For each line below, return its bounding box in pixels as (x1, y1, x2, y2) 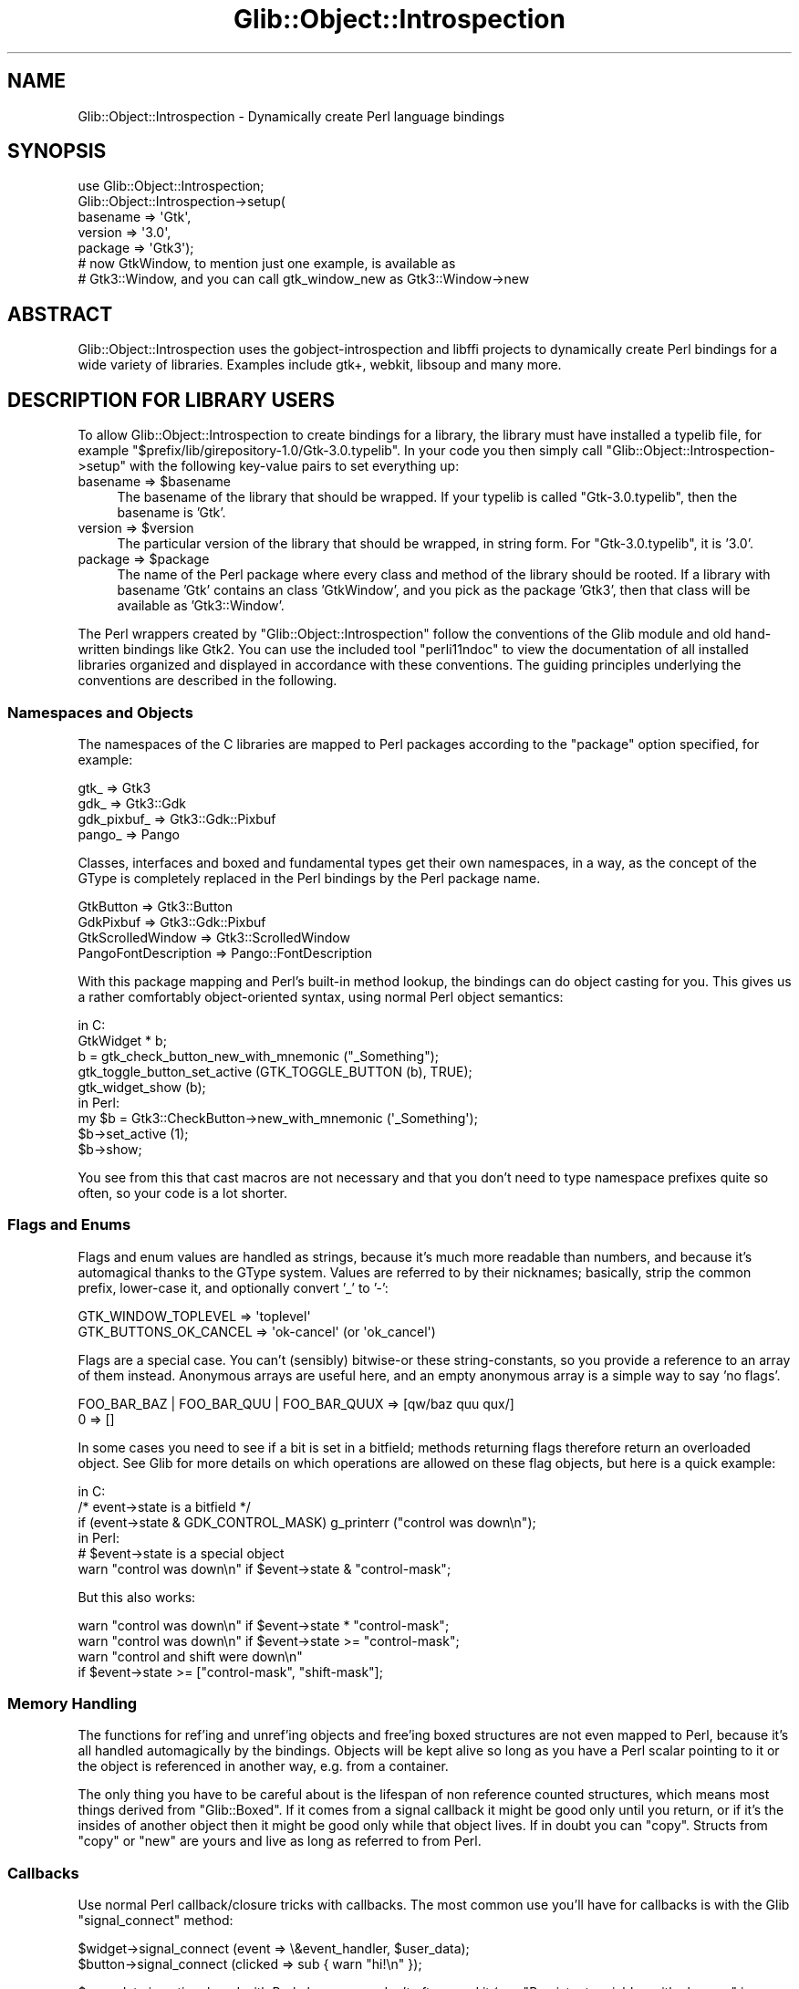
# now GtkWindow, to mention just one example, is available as (78, 255, 456, 272)
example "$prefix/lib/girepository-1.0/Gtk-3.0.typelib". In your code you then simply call (78, 443, 603, 459)
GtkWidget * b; (78, 1032, 167, 1048)
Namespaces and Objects (7, 703, 193, 722)
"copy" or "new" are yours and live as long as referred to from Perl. (78, 1833, 482, 1849)
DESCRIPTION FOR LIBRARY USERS (7, 388, 335, 411)
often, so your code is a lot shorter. (78, 1184, 288, 1201)
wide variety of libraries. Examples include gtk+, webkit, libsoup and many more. (78, 357, 562, 373)
